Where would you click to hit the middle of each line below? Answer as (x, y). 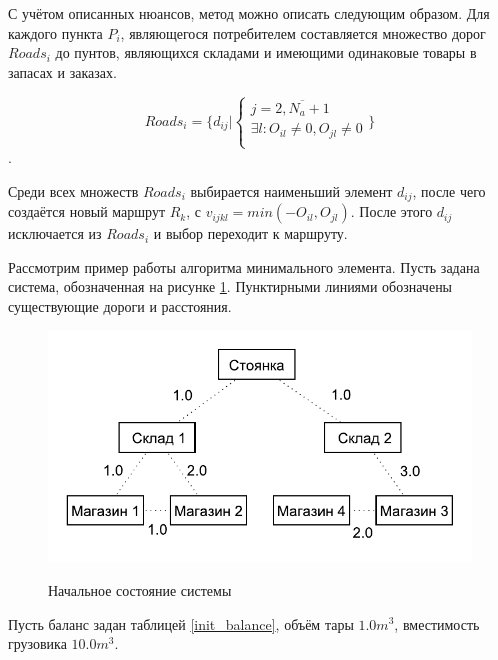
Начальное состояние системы (140, 589)
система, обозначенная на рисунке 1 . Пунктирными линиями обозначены (230, 286)
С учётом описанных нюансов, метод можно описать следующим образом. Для (249, 13)
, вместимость (437, 623)
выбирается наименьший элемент (291, 190)
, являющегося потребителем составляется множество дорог (303, 32)
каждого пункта (55, 32)
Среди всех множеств (73, 190)
